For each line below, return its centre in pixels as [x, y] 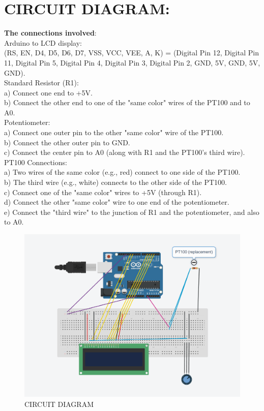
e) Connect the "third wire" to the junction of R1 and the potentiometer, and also [132, 212]
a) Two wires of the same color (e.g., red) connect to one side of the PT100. [122, 172]
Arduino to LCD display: [43, 42]
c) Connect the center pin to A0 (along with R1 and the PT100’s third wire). [125, 152]
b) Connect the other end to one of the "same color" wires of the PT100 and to [127, 102]
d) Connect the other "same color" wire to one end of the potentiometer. [117, 202]
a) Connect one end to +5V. [48, 92]
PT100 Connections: [36, 162]
